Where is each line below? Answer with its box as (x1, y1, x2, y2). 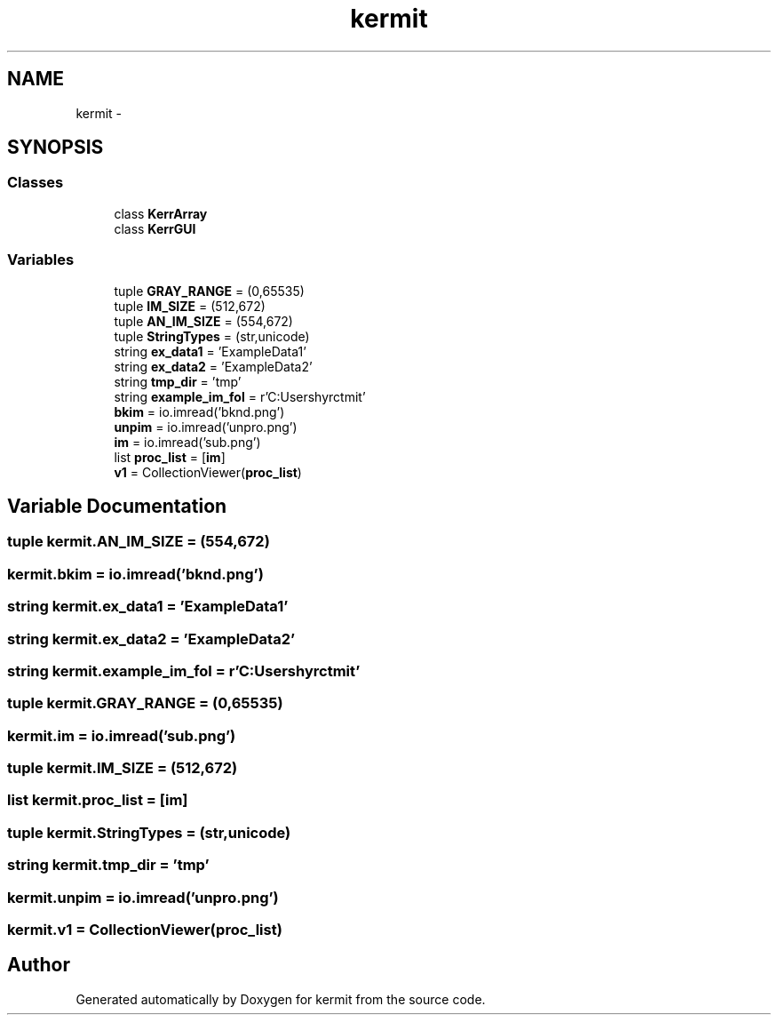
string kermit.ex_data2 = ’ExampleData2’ (7, 629, 296, 648)
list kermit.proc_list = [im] (7, 791, 188, 810)
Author (7, 954, 70, 977)
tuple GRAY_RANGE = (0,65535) (114, 283, 305, 299)
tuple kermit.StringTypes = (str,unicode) (7, 823, 291, 842)
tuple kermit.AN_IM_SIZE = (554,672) (7, 532, 270, 551)
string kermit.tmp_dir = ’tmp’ (7, 856, 210, 874)
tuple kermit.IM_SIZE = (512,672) (7, 759, 238, 778)
